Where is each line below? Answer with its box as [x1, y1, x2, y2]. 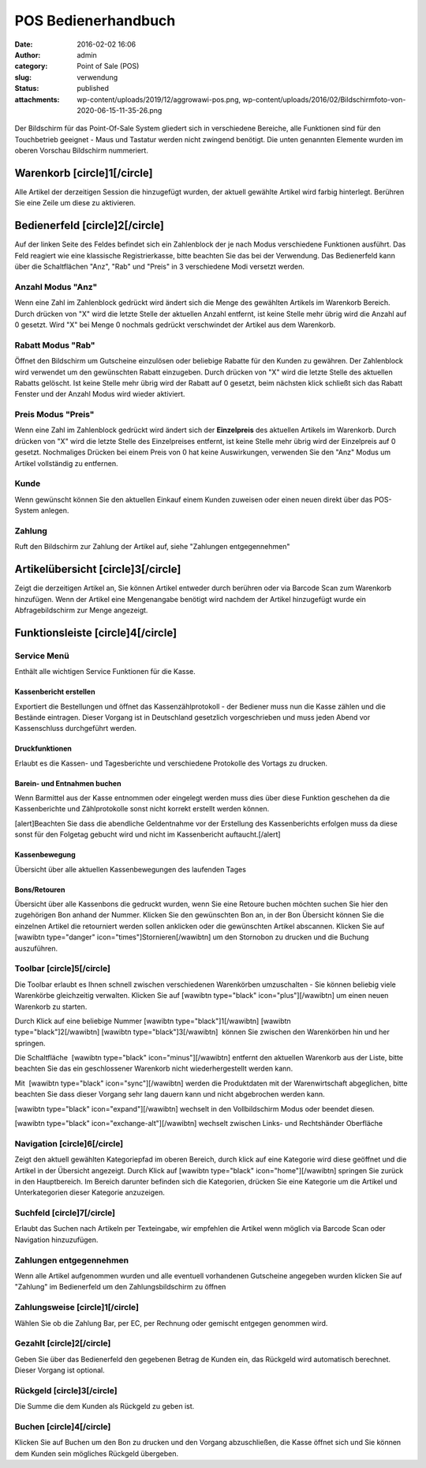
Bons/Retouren [14, 885, 65, 894]
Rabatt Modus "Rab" [14, 340, 95, 351]
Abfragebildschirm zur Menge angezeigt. [14, 605, 148, 615]
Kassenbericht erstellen [14, 687, 95, 697]
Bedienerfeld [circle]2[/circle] [14, 219, 165, 232]
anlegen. [40, 506, 69, 515]
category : [14, 62, 48, 71]
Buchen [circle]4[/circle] [14, 1421, 111, 1432]
